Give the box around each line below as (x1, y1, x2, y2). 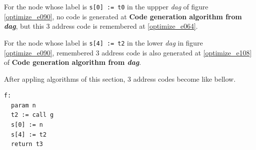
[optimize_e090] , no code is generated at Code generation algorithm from (4, 11, 242, 21)
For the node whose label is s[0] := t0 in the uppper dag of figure (4, 1, 208, 11)
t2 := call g (11, 111, 54, 119)
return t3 (11, 141, 43, 148)
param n (11, 101, 36, 109)
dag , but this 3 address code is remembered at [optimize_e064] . (4, 21, 198, 31)
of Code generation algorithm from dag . (4, 57, 141, 67)
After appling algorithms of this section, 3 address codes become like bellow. (4, 73, 236, 84)
